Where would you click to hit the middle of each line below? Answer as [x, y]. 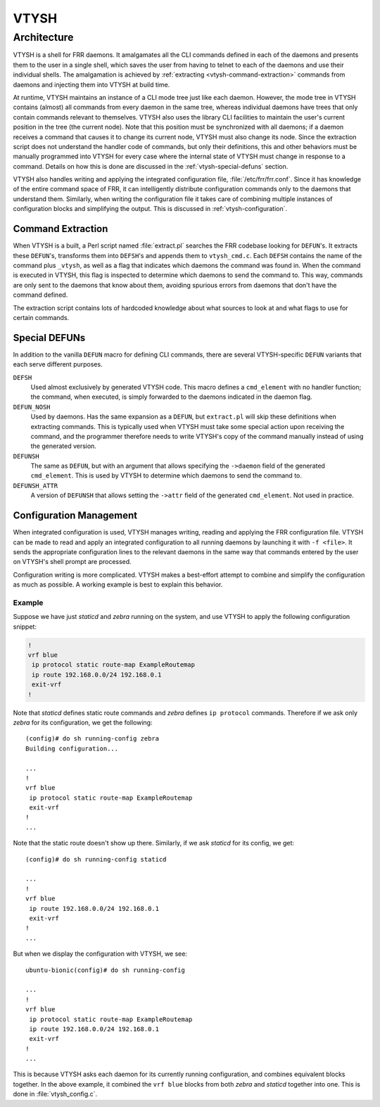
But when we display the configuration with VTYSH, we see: [100, 954]
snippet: [25, 627]
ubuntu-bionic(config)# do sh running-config [106, 970]
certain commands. [41, 317]
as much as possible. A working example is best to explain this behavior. [118, 584]
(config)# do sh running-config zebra [93, 739]
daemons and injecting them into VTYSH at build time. [91, 84]
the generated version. [63, 446]
